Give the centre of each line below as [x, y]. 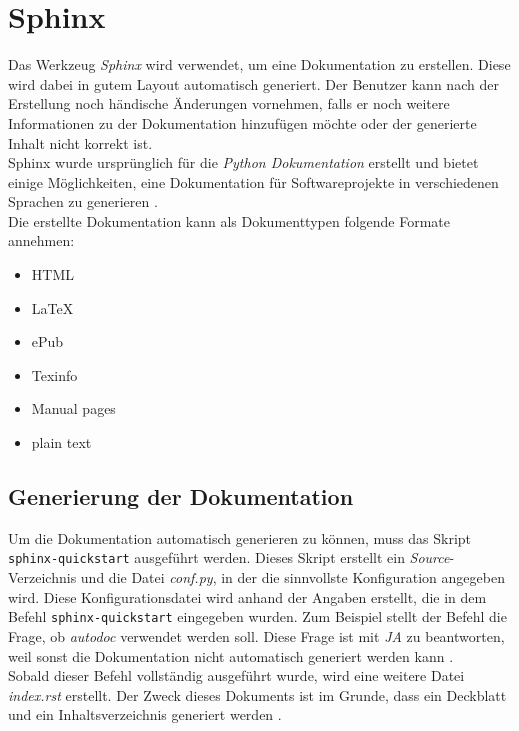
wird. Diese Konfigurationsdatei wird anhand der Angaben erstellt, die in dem [247, 596]
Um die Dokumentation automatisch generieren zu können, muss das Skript [240, 537]
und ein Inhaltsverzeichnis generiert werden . [145, 714]
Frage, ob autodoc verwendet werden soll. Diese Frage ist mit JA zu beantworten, [256, 635]
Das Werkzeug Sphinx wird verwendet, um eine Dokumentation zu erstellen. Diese [259, 64]
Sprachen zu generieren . [83, 201]
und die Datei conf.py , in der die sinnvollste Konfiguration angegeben [292, 577]
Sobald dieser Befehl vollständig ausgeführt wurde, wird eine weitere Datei [236, 675]
